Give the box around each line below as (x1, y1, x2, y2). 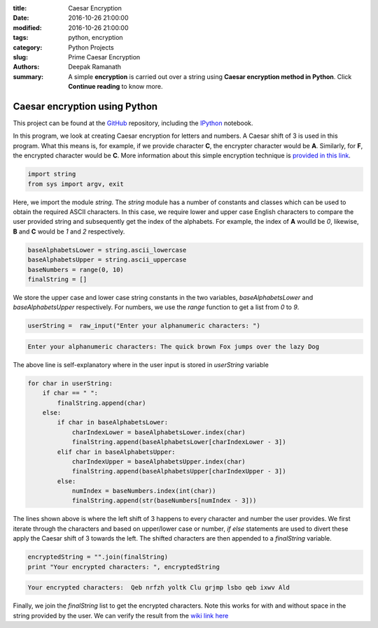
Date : (13, 14, 29, 22)
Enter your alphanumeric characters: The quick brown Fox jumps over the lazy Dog (27, 343, 320, 350)
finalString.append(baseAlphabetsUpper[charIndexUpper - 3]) (71, 467, 286, 476)
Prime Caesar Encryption (68, 52, 141, 61)
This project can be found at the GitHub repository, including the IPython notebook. (13, 119, 253, 127)
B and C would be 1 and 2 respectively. (13, 227, 125, 236)
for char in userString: (27, 379, 113, 387)
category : (13, 43, 43, 52)
